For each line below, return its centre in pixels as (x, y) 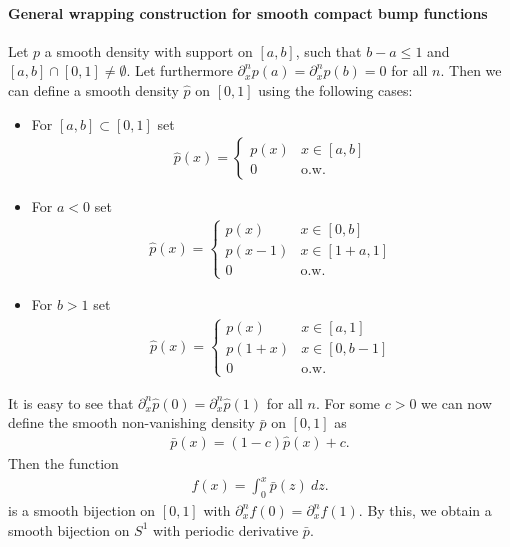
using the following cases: (335, 89)
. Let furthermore (179, 70)
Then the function (63, 463)
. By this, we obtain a (425, 510)
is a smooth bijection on (82, 510)
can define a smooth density (93, 89)
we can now (456, 402)
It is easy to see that (71, 402)
